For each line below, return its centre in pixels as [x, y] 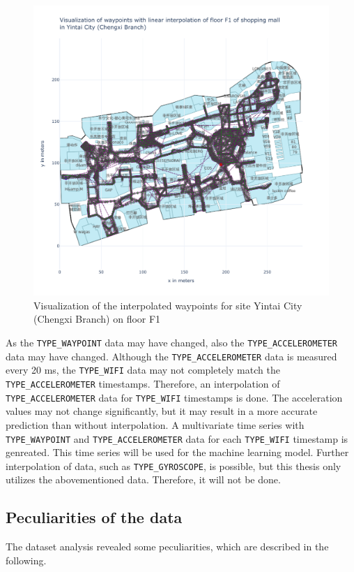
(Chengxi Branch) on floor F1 [97, 319]
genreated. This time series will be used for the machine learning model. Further [177, 452]
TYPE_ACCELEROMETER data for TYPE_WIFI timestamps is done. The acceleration [174, 397]
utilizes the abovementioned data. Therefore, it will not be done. [143, 479]
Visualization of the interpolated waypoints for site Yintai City [168, 305]
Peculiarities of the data [94, 517]
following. [26, 560]
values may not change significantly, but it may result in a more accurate [162, 411]
